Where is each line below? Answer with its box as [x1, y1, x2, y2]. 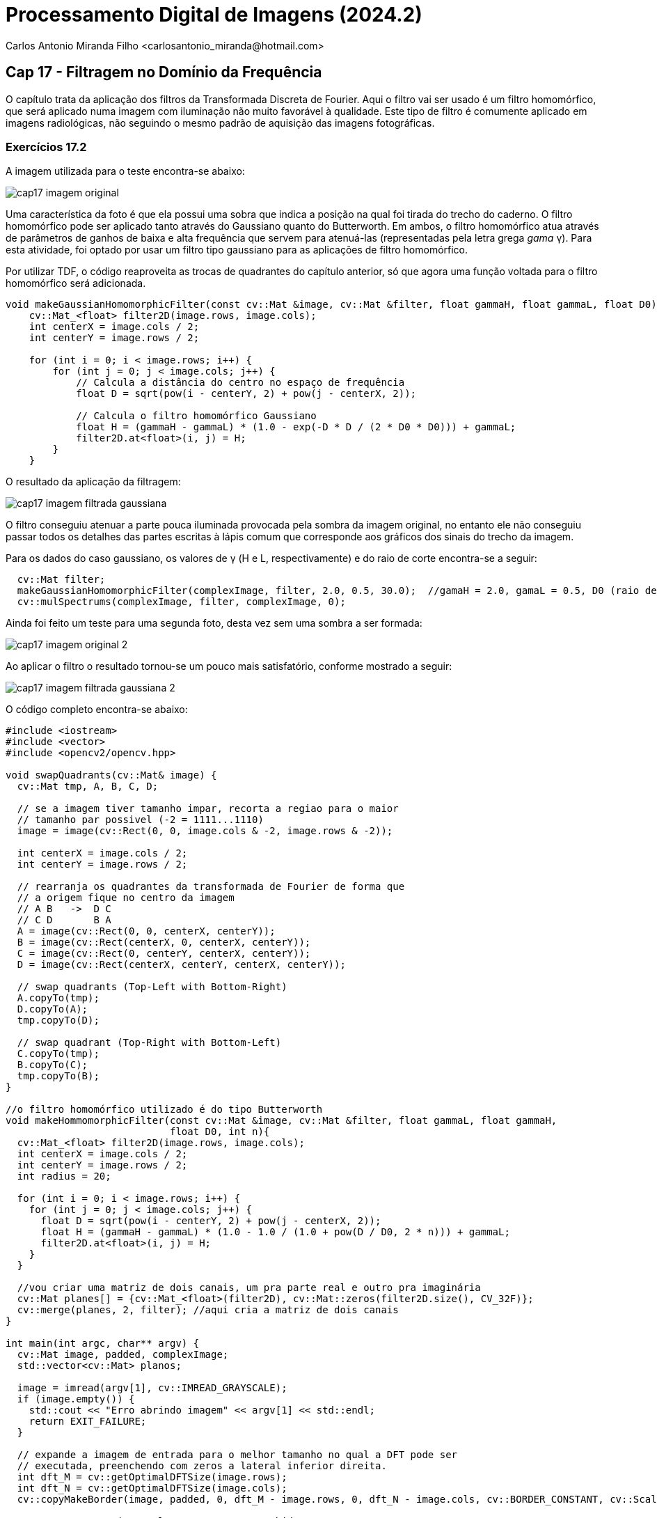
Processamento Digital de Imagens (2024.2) [6, 3, 422, 26]
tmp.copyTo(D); [17, 1015, 100, 1026]
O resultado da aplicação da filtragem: [6, 476, 181, 488]
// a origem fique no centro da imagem [17, 892, 235, 904]
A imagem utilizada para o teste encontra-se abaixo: [6, 165, 245, 178]
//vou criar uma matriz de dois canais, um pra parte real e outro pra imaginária [17, 1282, 481, 1294]
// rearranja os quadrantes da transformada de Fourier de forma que [17, 881, 405, 893]
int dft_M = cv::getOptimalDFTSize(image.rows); [17, 1471, 287, 1483]
